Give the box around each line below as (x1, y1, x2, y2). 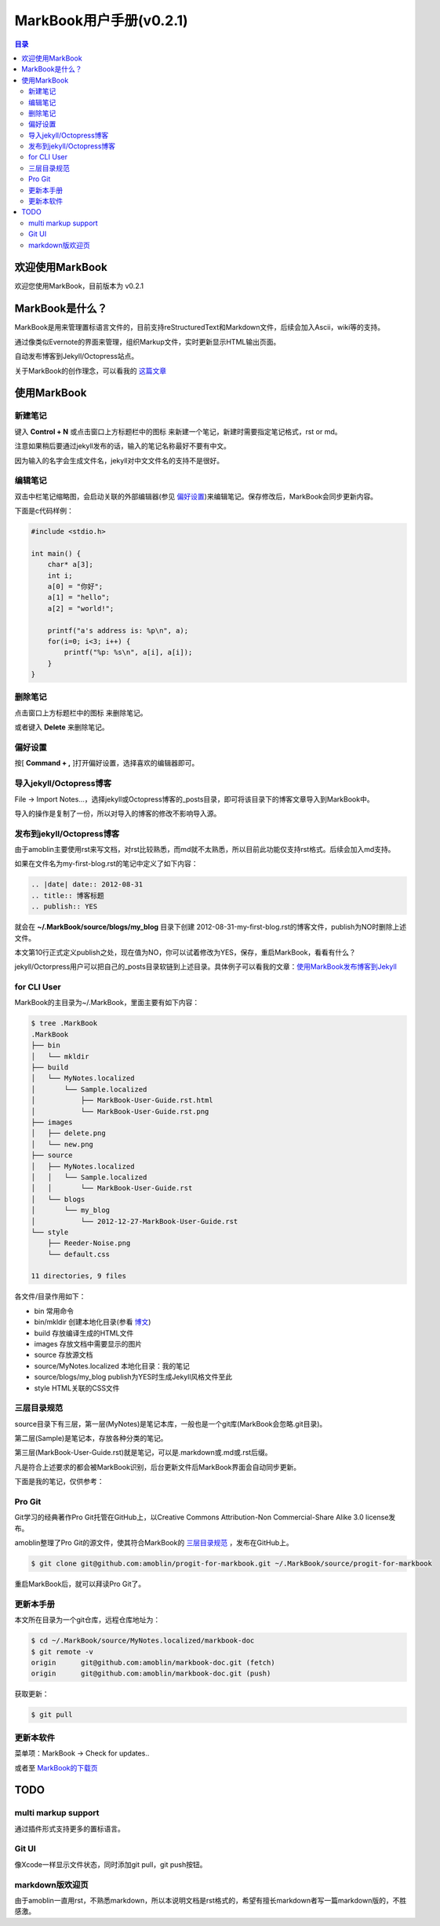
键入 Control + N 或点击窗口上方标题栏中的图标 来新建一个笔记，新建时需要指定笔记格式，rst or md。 (14, 426, 342, 436)
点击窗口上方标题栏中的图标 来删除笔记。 (14, 707, 147, 718)
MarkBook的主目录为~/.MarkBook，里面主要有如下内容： (14, 998, 200, 1007)
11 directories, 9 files (31, 1272, 127, 1281)
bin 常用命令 (34, 1306, 75, 1315)
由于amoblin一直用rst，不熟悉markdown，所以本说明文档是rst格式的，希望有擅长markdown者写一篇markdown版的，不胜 (14, 1895, 407, 1905)
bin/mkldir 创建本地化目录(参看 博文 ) (34, 1318, 151, 1327)
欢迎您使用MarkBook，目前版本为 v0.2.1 (14, 281, 144, 291)
